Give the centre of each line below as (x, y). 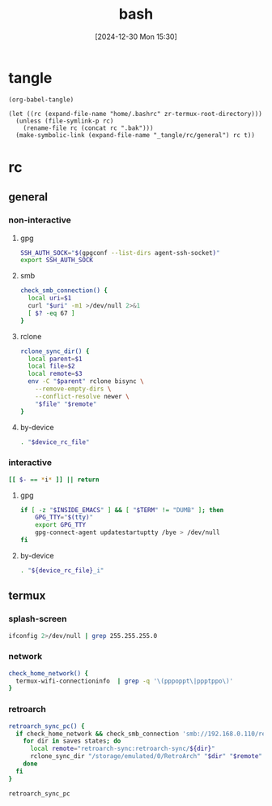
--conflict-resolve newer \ (82, 396)
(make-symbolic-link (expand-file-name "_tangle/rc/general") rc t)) (135, 135)
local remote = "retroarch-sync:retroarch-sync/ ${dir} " (123, 749)
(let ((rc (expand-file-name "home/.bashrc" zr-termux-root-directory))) (136, 114)
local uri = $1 (50, 298)
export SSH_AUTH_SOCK (56, 261)
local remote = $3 (55, 374)
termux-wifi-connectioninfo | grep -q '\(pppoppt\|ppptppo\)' (124, 681)
